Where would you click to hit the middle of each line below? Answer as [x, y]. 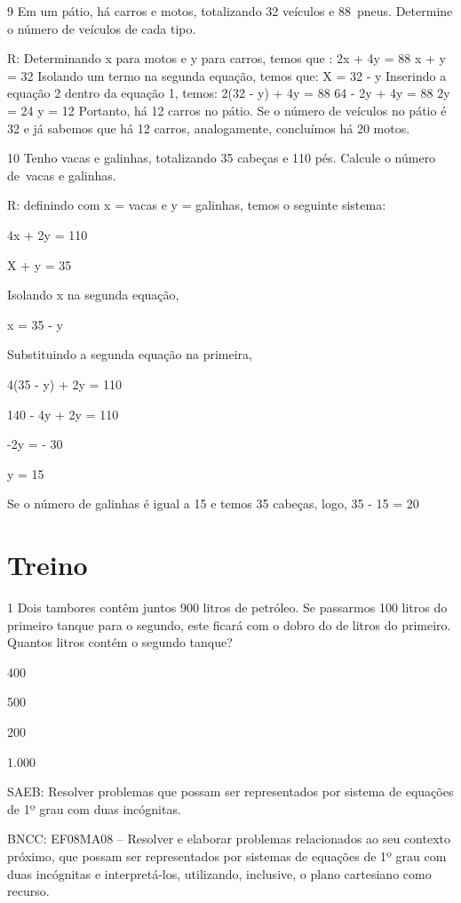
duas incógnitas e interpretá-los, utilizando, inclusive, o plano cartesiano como [219, 873]
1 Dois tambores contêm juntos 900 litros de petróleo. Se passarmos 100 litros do [227, 607]
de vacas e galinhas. [62, 175]
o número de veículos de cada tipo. [102, 28]
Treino [48, 565]
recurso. [28, 891]
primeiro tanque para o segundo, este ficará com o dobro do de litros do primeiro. [229, 624]
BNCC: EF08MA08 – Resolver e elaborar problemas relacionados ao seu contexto [229, 839]
